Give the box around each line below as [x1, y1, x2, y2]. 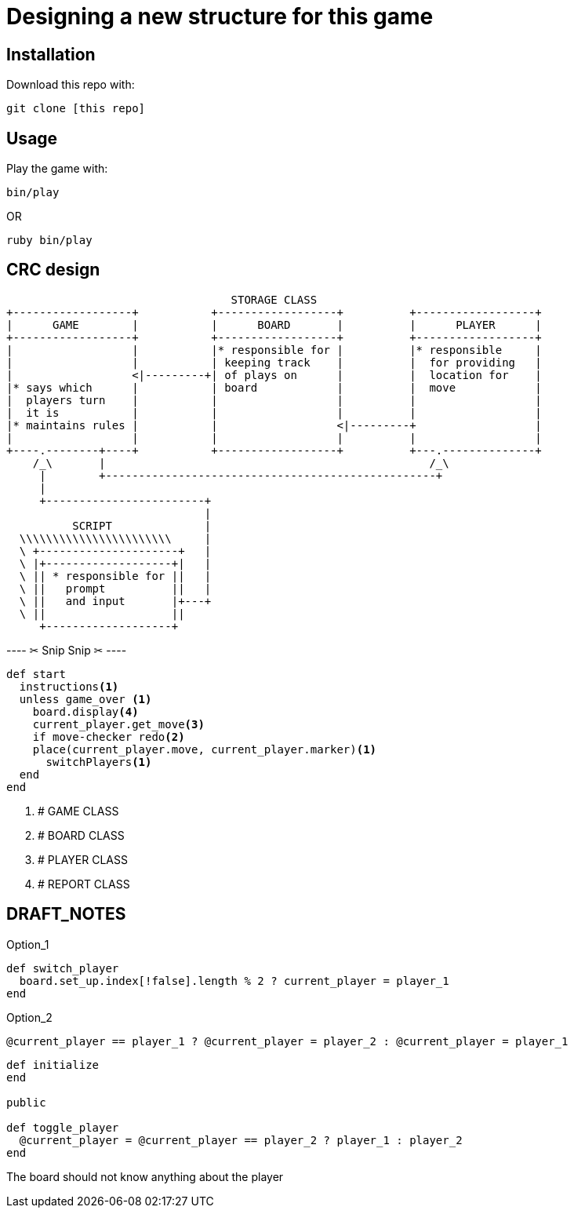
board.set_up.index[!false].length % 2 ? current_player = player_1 [19, 974, 449, 987]
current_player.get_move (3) [32, 717, 205, 731]
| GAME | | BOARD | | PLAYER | [6, 318, 542, 331]
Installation [6, 44, 96, 64]
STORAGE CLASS [231, 293, 318, 306]
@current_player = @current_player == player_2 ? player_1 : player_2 [19, 1133, 463, 1147]
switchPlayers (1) [45, 755, 152, 768]
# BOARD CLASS [38, 828, 125, 842]
